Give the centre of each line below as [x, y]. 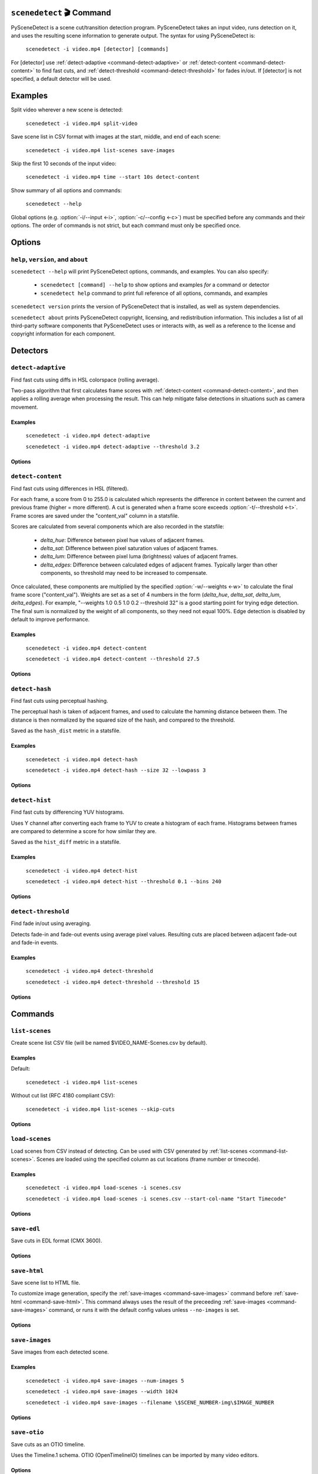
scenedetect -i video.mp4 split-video [82, 123]
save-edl [26, 1228]
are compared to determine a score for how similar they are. [84, 831]
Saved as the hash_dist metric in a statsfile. [66, 731]
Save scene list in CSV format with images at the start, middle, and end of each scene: [116, 137]
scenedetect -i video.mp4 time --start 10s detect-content [113, 177]
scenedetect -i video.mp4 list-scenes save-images [100, 150]
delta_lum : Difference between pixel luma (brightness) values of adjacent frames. [139, 557]
